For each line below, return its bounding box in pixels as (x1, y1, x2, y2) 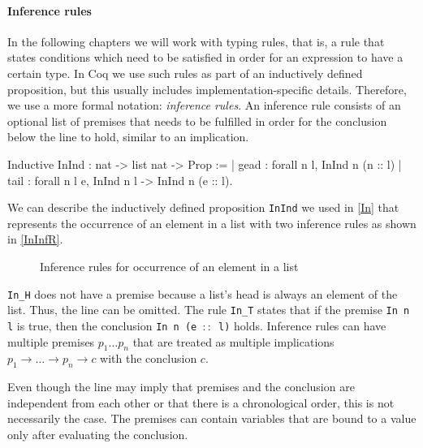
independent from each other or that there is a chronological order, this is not (7, 394, 395, 411)
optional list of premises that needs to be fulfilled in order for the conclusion (7, 112, 387, 129)
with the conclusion (100, 350, 197, 367)
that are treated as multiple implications (132, 333, 335, 350)
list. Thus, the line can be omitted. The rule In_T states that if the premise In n (7, 301, 410, 318)
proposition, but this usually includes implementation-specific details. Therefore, (7, 80, 407, 97)
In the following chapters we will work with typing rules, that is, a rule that (7, 32, 385, 50)
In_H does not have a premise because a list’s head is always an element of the (7, 285, 398, 302)
